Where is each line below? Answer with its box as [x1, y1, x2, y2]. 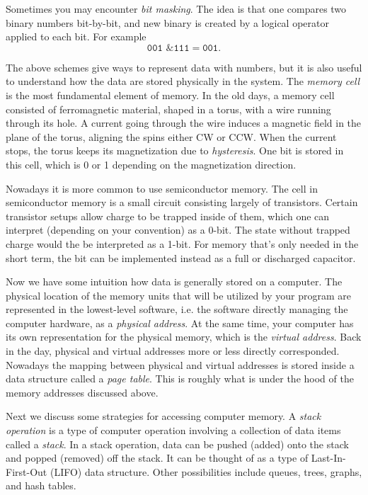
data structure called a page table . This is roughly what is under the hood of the [6, 371, 354, 386]
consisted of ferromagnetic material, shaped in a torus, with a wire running [6, 101, 331, 116]
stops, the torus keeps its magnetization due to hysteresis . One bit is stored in [6, 143, 344, 158]
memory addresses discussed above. [6, 385, 159, 399]
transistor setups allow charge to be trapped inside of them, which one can [6, 208, 330, 223]
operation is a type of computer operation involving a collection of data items [6, 423, 341, 438]
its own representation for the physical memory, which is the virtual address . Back [6, 329, 362, 344]
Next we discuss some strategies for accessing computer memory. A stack [6, 409, 321, 423]
